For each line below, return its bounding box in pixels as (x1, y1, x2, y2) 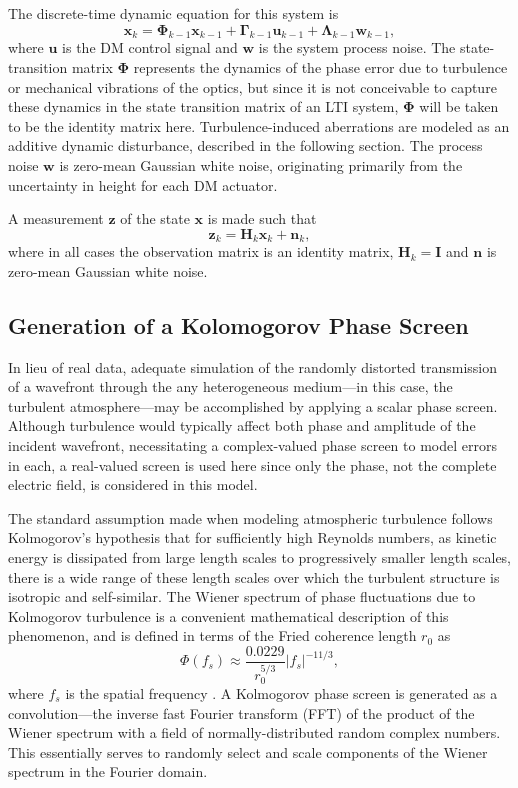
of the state (120, 208, 190, 229)
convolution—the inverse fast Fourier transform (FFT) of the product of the (8, 702, 475, 723)
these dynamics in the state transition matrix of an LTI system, (8, 96, 399, 117)
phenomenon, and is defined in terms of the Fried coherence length (8, 625, 417, 646)
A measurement (8, 208, 104, 229)
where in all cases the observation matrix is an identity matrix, (8, 241, 394, 262)
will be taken (419, 96, 499, 117)
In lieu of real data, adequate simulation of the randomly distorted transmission (8, 356, 498, 377)
